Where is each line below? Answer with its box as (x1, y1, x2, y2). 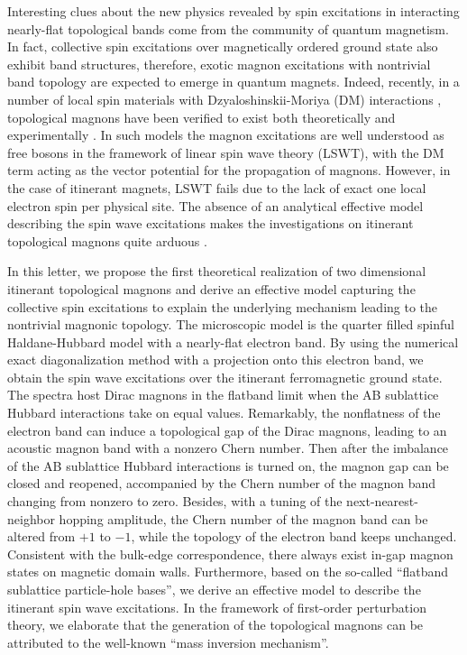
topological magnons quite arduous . (7, 231, 207, 250)
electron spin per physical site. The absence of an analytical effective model (7, 196, 424, 215)
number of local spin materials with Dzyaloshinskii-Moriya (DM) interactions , (7, 89, 442, 108)
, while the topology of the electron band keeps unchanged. (131, 527, 457, 546)
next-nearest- (346, 492, 418, 511)
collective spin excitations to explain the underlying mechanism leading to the (7, 297, 438, 316)
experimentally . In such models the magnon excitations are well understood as (7, 125, 444, 144)
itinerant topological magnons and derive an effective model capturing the (7, 279, 416, 298)
